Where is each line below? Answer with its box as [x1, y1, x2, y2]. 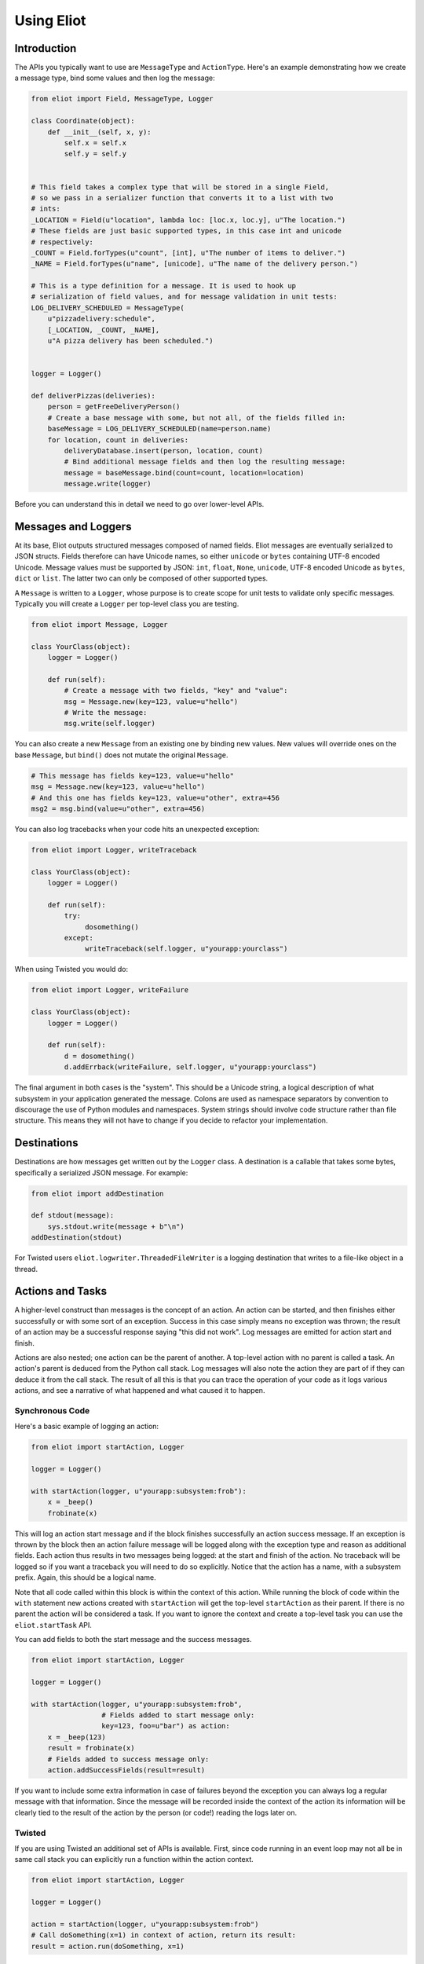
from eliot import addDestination [31, 1189, 164, 1198]
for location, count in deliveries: [47, 435, 188, 444]
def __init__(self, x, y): [47, 127, 152, 137]
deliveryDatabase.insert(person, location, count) [64, 446, 263, 455]
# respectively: [31, 237, 94, 247]
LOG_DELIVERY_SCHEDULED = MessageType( [31, 303, 185, 312]
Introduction [14, 42, 77, 55]
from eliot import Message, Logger [31, 620, 168, 628]
